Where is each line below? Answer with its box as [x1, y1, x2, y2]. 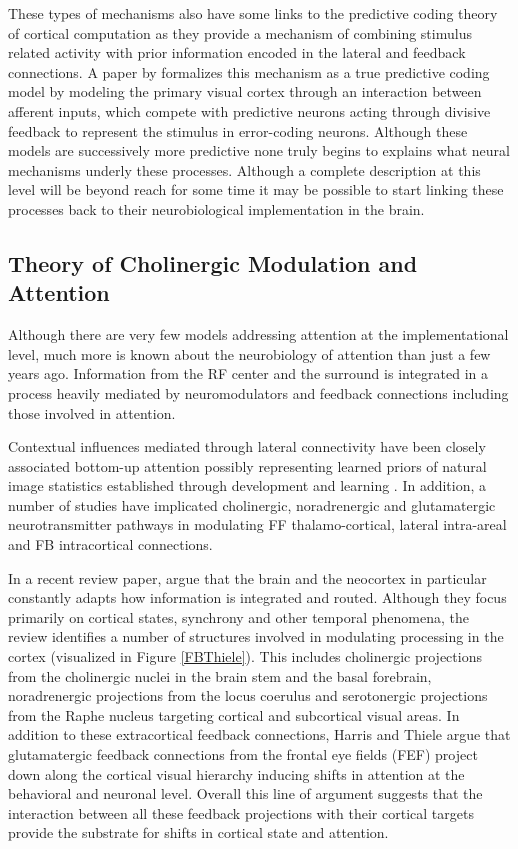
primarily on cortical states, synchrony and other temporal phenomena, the [8, 606, 469, 627]
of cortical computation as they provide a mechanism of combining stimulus [8, 22, 472, 43]
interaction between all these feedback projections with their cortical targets [8, 802, 474, 823]
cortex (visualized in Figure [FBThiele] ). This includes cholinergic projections [8, 646, 482, 667]
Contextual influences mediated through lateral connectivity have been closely [8, 436, 486, 457]
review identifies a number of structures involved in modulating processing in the [8, 626, 504, 647]
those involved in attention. [8, 402, 176, 423]
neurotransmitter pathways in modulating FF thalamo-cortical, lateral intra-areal [8, 514, 507, 535]
